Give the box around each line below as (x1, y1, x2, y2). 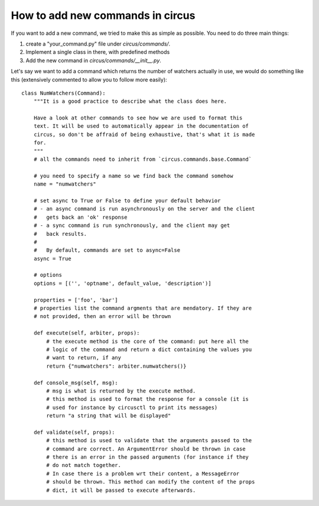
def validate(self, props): (33, 429, 115, 436)
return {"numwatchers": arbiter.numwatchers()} (46, 362, 187, 369)
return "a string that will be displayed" (46, 413, 171, 419)
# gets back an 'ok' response (33, 213, 128, 220)
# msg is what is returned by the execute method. (46, 387, 196, 394)
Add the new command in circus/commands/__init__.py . (25, 57, 162, 64)
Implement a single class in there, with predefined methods (25, 48, 170, 56)
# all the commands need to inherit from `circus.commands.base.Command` (33, 156, 252, 163)
